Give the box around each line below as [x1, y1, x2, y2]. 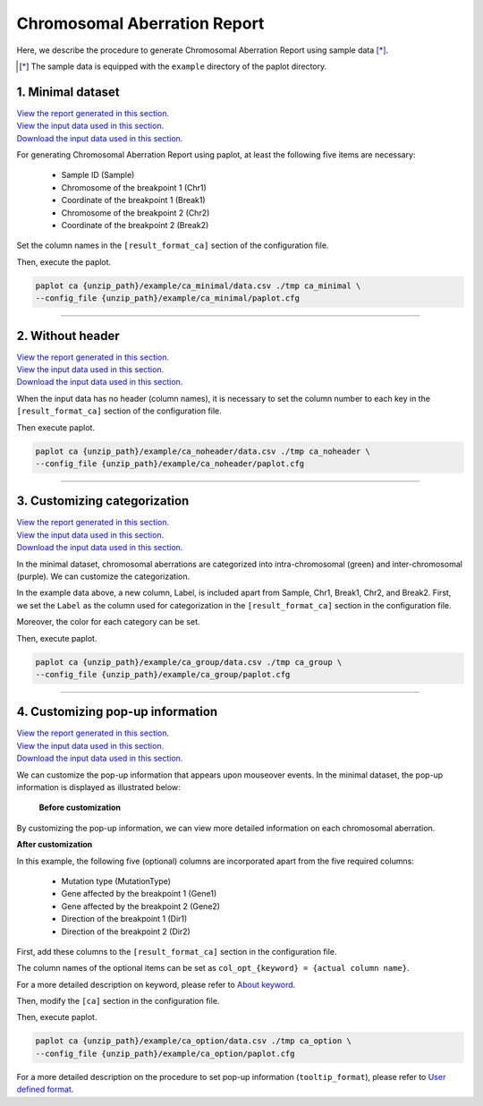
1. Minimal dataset [16, 84, 120, 99]
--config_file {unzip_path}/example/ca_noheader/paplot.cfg [35, 458, 305, 469]
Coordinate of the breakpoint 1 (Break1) [61, 195, 206, 206]
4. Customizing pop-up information [16, 704, 218, 719]
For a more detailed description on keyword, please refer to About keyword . [16, 979, 296, 990]
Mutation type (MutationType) [61, 875, 172, 886]
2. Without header [16, 328, 120, 344]
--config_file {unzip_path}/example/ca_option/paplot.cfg [35, 1048, 295, 1059]
